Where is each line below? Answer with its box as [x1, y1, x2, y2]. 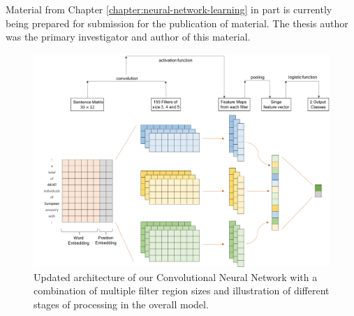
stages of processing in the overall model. [34, 296, 209, 311]
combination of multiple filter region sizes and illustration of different [34, 283, 330, 298]
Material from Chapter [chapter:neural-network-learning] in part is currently [6, 2, 332, 16]
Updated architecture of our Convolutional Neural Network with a [34, 269, 318, 284]
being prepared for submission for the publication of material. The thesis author [6, 15, 348, 30]
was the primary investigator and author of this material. [6, 29, 251, 44]
